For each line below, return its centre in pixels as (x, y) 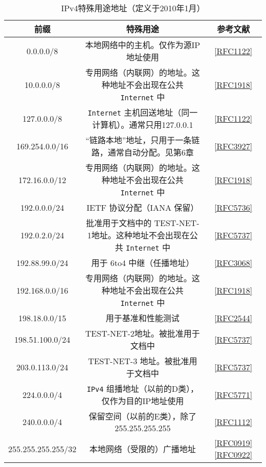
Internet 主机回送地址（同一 (143, 112)
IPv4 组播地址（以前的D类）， (142, 388)
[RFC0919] (234, 443)
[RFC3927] (234, 146)
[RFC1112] (234, 422)
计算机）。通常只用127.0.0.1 (143, 125)
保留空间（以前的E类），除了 (143, 416)
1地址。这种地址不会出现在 (138, 235)
